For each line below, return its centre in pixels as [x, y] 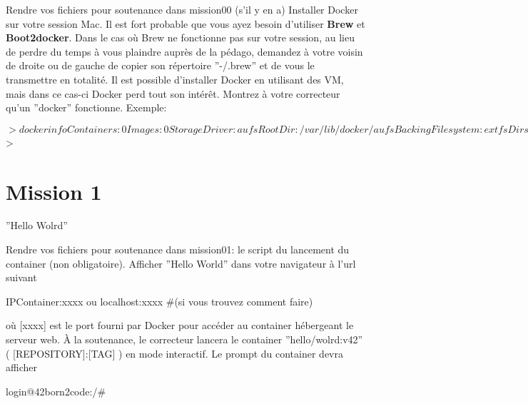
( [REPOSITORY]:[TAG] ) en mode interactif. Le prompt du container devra [174, 353]
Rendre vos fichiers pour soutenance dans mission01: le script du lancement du [178, 249]
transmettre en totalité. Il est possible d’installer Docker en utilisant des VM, [175, 79]
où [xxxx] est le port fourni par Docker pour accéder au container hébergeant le [180, 325]
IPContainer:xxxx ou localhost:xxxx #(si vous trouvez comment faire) [159, 301]
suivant [21, 277]
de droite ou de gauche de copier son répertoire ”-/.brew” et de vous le [160, 65]
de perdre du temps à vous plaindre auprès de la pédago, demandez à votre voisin [184, 51]
